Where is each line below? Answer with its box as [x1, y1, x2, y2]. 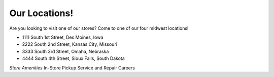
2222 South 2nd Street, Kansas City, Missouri [22, 41, 118, 47]
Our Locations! [9, 8, 74, 19]
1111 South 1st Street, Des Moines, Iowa [22, 34, 104, 40]
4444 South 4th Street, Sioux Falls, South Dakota [22, 55, 125, 61]
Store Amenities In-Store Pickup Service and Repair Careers [9, 64, 135, 70]
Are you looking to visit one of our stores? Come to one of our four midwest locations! [9, 25, 189, 31]
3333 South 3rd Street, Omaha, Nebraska [22, 48, 109, 54]
